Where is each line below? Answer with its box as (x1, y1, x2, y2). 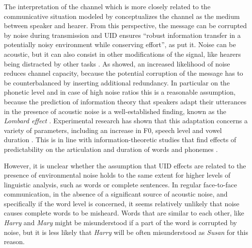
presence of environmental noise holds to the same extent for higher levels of (4, 170, 231, 180)
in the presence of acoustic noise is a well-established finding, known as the (4, 106, 226, 116)
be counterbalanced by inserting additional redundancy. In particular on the (4, 77, 230, 87)
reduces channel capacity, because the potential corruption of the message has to (4, 68, 243, 78)
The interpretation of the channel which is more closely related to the (4, 1, 211, 11)
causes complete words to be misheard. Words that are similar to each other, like (4, 208, 244, 218)
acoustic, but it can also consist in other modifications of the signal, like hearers (4, 49, 241, 59)
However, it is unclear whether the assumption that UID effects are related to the (4, 160, 246, 170)
